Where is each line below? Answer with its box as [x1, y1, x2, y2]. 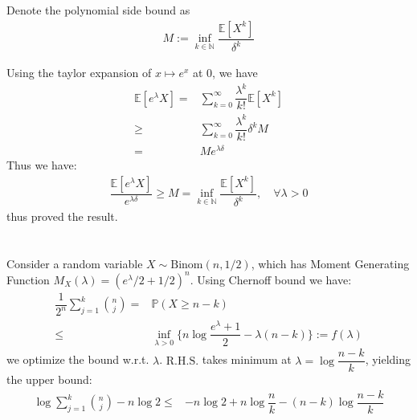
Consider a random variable [6, 255, 143, 271]
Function [6, 271, 50, 287]
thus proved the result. [6, 208, 118, 225]
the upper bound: [6, 371, 92, 388]
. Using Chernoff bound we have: [190, 271, 352, 287]
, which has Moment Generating [251, 255, 410, 271]
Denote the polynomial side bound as [6, 2, 190, 18]
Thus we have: [6, 157, 77, 173]
